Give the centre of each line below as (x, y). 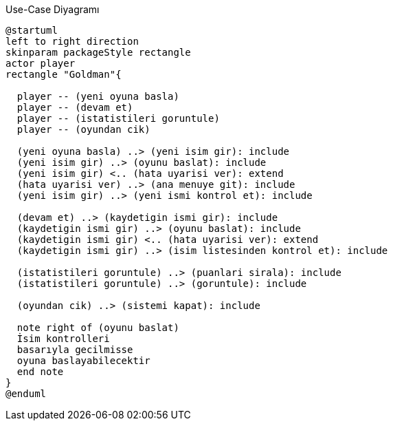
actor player (41, 63)
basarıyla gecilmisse (75, 350)
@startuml (32, 30)
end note (40, 372)
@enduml (26, 394)
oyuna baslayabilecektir (83, 361)
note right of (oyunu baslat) (98, 328)
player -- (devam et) (75, 107)
